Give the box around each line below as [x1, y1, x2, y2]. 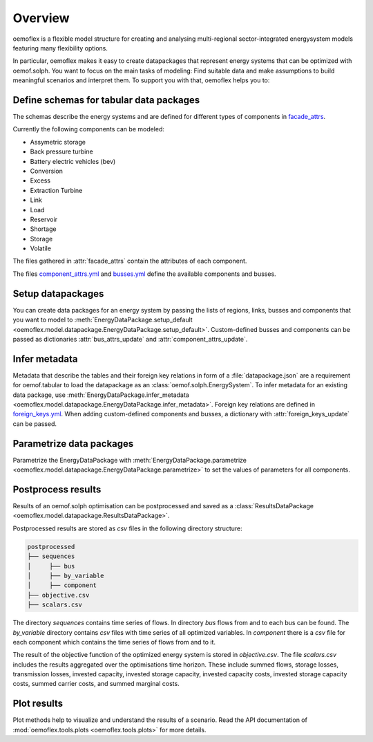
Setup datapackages [12, 288, 104, 299]
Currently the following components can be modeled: [12, 125, 165, 133]
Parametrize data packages [12, 438, 134, 449]
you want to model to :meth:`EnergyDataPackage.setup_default [12, 315, 193, 324]
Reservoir [30, 215, 58, 223]
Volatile [30, 244, 52, 252]
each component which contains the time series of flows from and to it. [12, 638, 216, 646]
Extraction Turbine [30, 186, 83, 194]
